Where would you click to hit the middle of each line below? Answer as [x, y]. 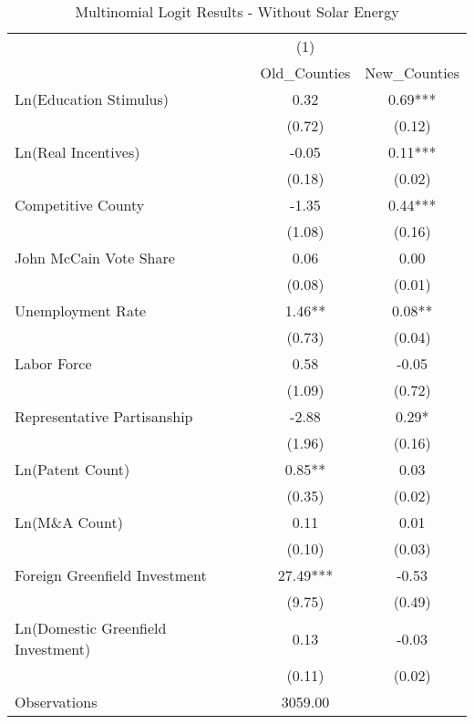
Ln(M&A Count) [69, 522]
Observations [56, 702]
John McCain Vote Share [95, 258]
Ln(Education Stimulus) [92, 99]
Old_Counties [305, 72]
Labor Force [53, 363]
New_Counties [412, 72]
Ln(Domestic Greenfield [91, 628]
